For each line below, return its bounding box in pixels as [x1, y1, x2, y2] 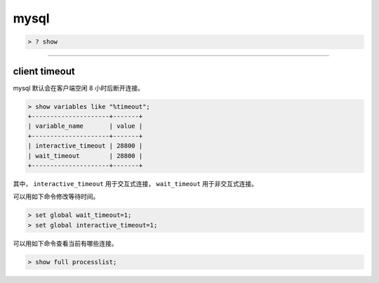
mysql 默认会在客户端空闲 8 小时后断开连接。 [13, 84, 144, 92]
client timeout [13, 65, 75, 77]
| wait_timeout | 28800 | [27, 152, 143, 159]
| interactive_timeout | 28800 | [27, 142, 143, 150]
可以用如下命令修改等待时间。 [13, 192, 100, 201]
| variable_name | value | [27, 122, 143, 130]
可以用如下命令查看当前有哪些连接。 [13, 239, 118, 247]
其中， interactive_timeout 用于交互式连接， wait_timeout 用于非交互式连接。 [13, 179, 258, 187]
